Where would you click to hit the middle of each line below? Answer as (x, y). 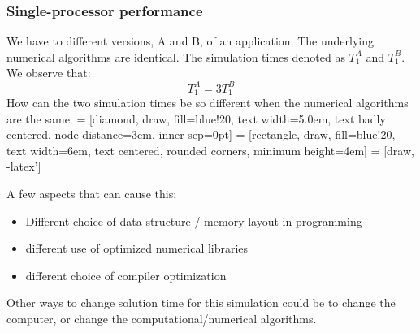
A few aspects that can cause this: (92, 193)
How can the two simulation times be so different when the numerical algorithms (208, 102)
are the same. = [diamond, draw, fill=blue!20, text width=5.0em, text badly (196, 118)
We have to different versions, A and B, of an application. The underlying (190, 41)
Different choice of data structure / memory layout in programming (194, 221)
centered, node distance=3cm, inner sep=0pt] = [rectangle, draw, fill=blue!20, (201, 134)
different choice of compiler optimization (126, 275)
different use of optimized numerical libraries (137, 248)
